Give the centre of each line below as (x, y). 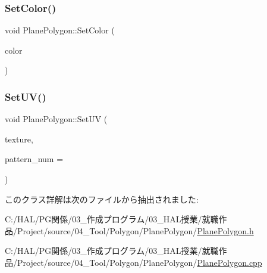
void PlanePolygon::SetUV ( (56, 119)
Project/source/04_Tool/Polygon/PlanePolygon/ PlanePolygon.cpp (139, 262)
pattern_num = (34, 159)
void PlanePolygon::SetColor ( (60, 30)
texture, (19, 139)
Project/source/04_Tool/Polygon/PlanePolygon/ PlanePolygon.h (135, 230)
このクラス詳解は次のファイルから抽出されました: (102, 199)
